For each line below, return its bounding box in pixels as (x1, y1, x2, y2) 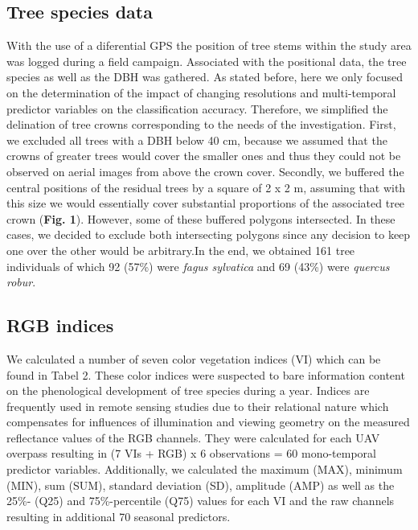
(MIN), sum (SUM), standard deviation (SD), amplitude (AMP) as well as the (6, 476, 395, 493)
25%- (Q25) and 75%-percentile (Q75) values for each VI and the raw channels (6, 492, 395, 509)
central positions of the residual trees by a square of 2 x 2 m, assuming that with (6, 179, 406, 195)
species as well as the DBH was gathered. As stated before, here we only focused (6, 68, 403, 85)
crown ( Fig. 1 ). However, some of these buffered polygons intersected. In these (6, 210, 395, 227)
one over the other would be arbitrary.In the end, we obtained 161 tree (6, 241, 355, 258)
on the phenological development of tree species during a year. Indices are (6, 382, 370, 399)
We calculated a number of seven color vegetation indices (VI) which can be (6, 350, 381, 367)
